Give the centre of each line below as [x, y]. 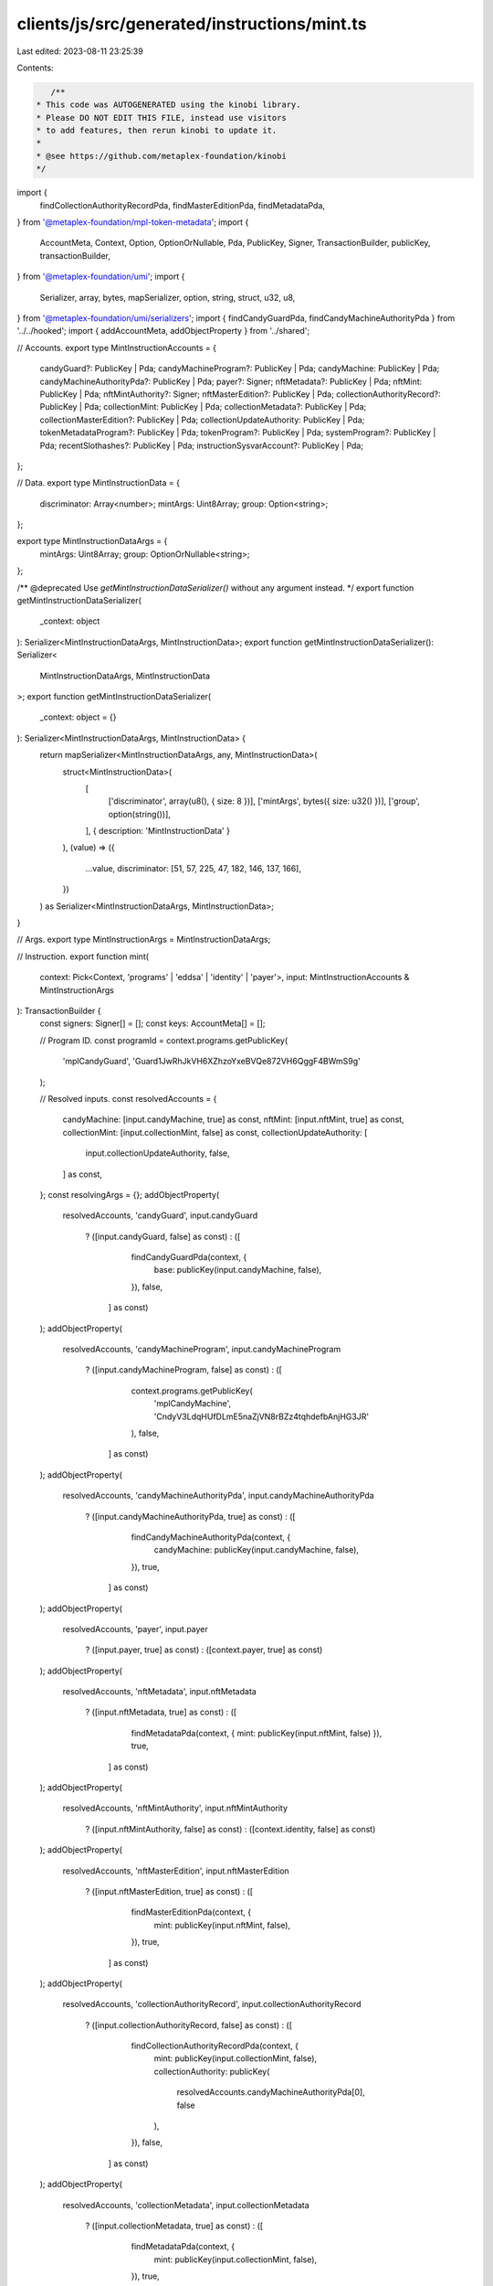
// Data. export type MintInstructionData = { [98, 483]
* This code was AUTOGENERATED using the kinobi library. [168, 105]
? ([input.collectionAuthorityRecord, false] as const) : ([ [189, 2024]
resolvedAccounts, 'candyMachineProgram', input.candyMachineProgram [202, 1350]
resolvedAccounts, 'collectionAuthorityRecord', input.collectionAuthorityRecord [212, 2004]
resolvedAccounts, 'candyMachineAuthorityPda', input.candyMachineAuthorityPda [218, 1496]
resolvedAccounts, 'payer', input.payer [136, 1629]
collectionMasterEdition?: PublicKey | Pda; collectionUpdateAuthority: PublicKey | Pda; [202, 420]
